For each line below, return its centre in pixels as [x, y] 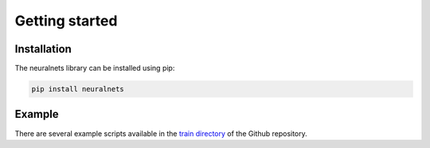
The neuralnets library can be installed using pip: [95, 68]
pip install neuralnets [78, 89]
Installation [43, 49]
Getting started [66, 21]
